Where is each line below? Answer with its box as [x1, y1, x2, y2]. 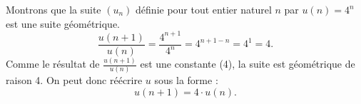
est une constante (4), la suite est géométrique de [140, 56, 355, 71]
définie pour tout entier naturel [136, 2, 272, 16]
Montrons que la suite [6, 2, 101, 16]
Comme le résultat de [6, 56, 100, 71]
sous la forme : [154, 73, 218, 88]
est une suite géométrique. [6, 16, 121, 31]
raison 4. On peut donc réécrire [6, 73, 143, 88]
